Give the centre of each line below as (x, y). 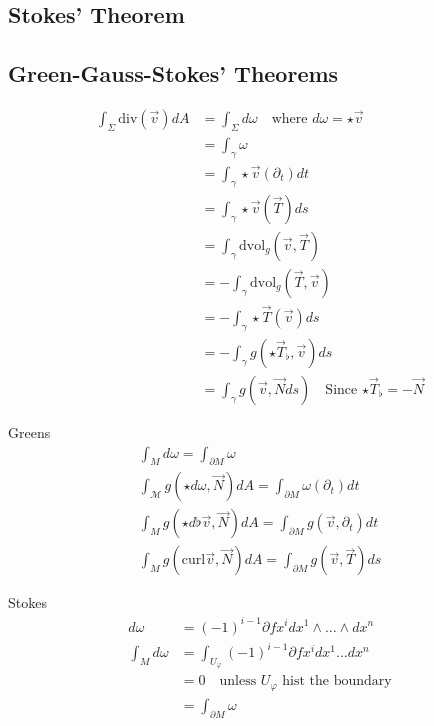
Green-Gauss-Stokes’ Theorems (173, 73)
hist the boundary (337, 681)
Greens (29, 431)
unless (238, 681)
